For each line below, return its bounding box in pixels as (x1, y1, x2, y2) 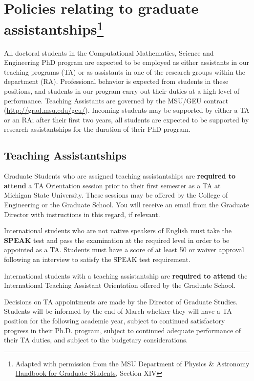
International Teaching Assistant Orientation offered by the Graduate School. (4, 280, 236, 290)
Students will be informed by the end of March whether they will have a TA (4, 306, 232, 316)
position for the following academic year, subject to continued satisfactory (4, 315, 225, 325)
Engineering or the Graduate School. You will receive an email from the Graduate (4, 199, 249, 209)
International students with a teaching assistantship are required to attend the (4, 270, 248, 281)
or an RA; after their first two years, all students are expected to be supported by (4, 114, 249, 124)
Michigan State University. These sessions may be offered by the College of (4, 190, 228, 200)
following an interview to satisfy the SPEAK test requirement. (4, 254, 190, 264)
